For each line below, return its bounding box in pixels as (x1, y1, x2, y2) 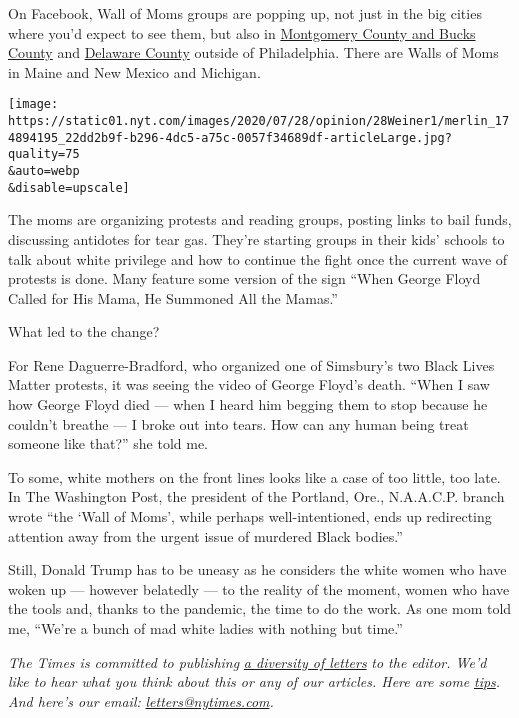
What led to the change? (8, 321, 160, 342)
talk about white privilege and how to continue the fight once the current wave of (8, 248, 508, 269)
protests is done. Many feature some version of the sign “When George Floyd (8, 268, 481, 289)
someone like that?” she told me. (8, 433, 209, 454)
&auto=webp (8, 164, 80, 178)
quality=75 (8, 147, 80, 162)
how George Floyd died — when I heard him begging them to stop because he (8, 394, 488, 415)
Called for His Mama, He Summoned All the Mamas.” (8, 287, 338, 308)
